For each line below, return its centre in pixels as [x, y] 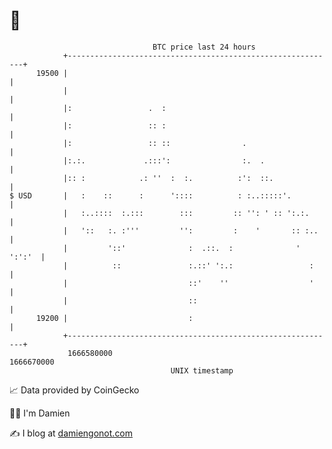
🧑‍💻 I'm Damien [40, 413]
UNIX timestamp [202, 370]
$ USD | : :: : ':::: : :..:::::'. [150, 195]
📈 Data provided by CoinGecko [74, 390]
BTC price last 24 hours [204, 47]
